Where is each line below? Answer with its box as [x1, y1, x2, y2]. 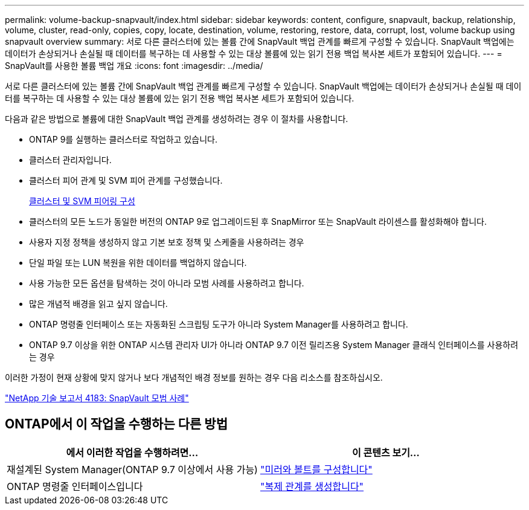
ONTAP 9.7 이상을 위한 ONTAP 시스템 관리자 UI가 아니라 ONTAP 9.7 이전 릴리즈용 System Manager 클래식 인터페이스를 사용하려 [29, 340, 519, 350]
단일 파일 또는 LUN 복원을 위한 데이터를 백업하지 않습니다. [29, 257, 247, 268]
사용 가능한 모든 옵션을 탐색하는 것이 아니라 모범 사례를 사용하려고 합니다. [29, 278, 304, 288]
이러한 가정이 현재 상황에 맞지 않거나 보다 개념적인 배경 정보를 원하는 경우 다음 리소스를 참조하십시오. [5, 372, 383, 382]
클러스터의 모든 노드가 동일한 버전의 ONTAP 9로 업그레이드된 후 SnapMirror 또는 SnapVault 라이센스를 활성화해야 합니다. [29, 216, 487, 227]
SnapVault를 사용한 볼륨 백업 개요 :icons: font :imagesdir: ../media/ [5, 60, 263, 71]
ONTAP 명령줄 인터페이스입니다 [7, 480, 143, 492]
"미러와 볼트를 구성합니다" [260, 463, 373, 476]
